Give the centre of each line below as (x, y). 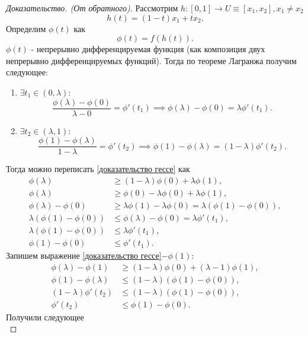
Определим (26, 28)
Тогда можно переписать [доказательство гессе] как (98, 169)
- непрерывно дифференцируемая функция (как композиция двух (148, 49)
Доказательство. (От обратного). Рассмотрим (92, 8)
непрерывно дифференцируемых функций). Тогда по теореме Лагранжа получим (151, 60)
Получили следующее (45, 317)
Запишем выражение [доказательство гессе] (84, 255)
